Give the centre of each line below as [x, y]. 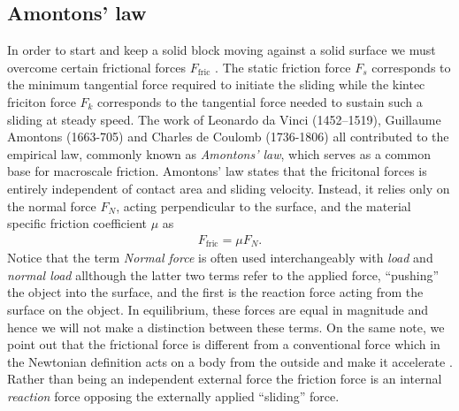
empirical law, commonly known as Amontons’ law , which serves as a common [219, 153]
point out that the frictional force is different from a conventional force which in [224, 344]
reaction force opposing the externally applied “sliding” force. [173, 396]
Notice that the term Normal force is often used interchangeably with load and [220, 258]
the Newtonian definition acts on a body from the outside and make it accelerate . [230, 361]
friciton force [42, 101]
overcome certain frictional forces [97, 67]
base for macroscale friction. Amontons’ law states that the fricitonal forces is [217, 171]
